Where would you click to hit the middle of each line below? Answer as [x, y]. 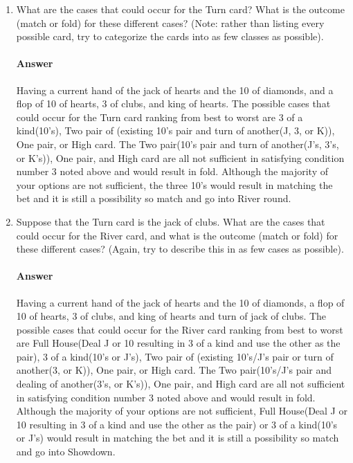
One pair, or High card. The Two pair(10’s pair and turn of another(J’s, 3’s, [178, 144]
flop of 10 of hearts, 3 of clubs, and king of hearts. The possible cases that [173, 103]
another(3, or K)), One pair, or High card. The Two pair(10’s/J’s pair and [174, 370]
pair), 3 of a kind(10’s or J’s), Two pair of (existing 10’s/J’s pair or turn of [175, 356]
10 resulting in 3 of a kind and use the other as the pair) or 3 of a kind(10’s [177, 424]
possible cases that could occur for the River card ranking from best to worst [180, 329]
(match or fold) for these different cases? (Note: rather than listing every [170, 22]
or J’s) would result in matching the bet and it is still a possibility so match [178, 438]
